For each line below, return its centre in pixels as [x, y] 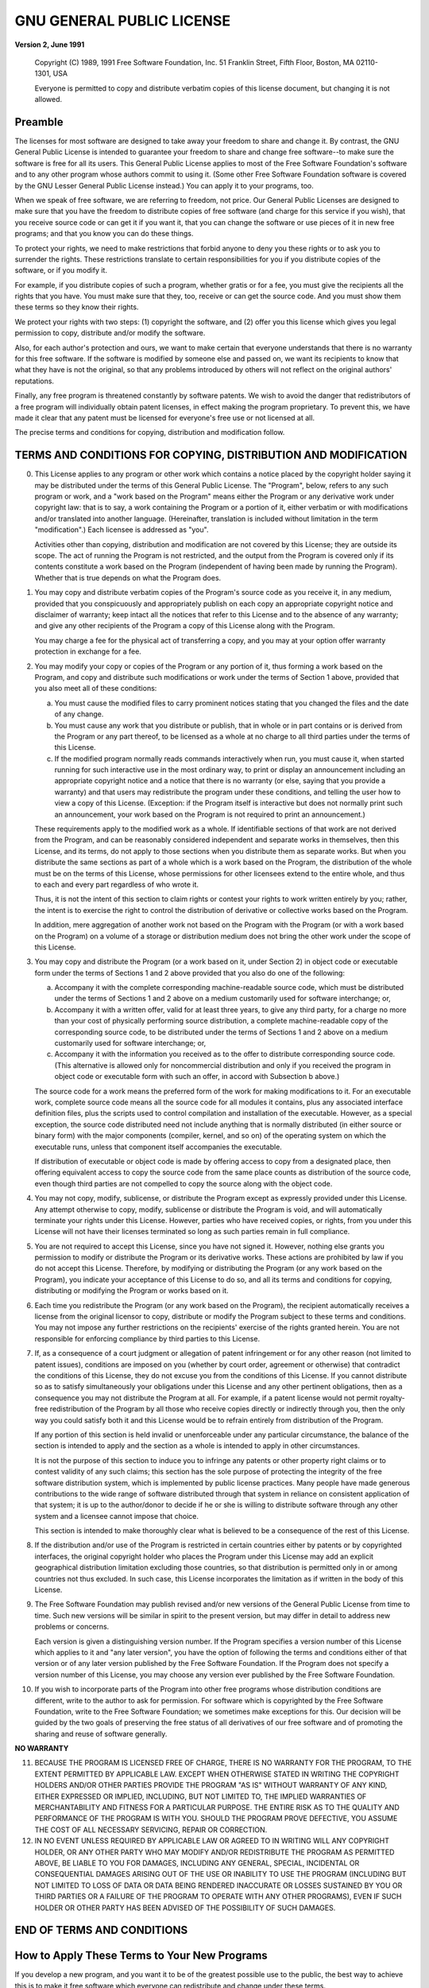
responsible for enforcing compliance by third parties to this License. [147, 1338]
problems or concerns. [72, 1627]
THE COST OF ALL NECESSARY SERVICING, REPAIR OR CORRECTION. [151, 1830]
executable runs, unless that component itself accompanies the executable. [158, 1147]
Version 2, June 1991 [50, 45]
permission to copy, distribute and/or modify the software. [110, 333]
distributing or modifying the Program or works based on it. [131, 1291]
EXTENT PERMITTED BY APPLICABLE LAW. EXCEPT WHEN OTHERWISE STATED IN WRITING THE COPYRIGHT [217, 1774]
